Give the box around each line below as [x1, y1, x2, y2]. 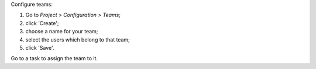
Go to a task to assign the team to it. [11, 55, 98, 62]
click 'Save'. [25, 44, 54, 51]
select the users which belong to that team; [25, 36, 130, 43]
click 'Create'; [25, 19, 59, 26]
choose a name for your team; [25, 28, 98, 35]
